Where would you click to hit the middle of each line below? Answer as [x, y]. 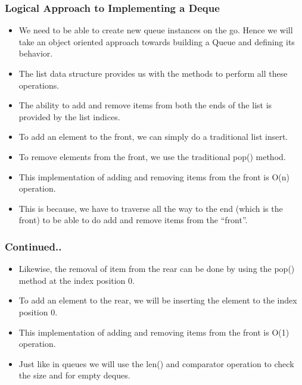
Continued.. [33, 246]
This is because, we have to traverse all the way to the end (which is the [151, 208]
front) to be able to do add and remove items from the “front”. [133, 220]
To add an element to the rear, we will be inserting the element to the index [158, 300]
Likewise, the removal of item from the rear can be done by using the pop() [157, 269]
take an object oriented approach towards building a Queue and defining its [157, 41]
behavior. [36, 53]
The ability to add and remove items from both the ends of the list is [145, 105]
